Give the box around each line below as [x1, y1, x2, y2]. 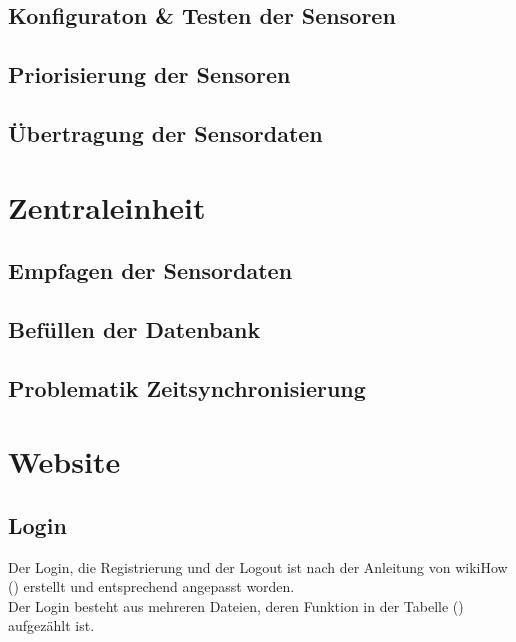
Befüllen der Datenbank [8, 313, 261, 344]
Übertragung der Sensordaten [8, 117, 323, 148]
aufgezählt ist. [8, 615, 95, 636]
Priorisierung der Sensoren [8, 59, 291, 90]
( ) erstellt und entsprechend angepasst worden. [8, 576, 295, 597]
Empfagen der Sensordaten [8, 255, 293, 286]
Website [8, 441, 121, 482]
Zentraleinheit [8, 186, 206, 227]
